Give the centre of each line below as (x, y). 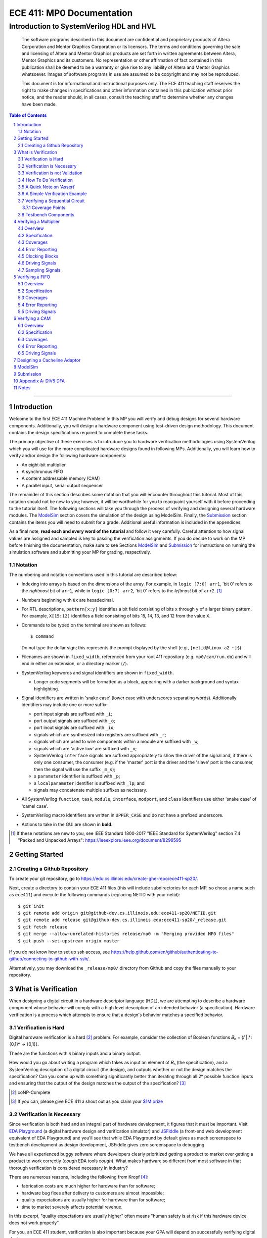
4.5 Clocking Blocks (38, 256)
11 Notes (22, 388)
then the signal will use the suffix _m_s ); (75, 769)
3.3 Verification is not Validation (50, 173)
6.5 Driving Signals (37, 353)
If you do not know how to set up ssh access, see (60, 952)
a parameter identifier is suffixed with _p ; (77, 776)
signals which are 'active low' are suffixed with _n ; (85, 748)
